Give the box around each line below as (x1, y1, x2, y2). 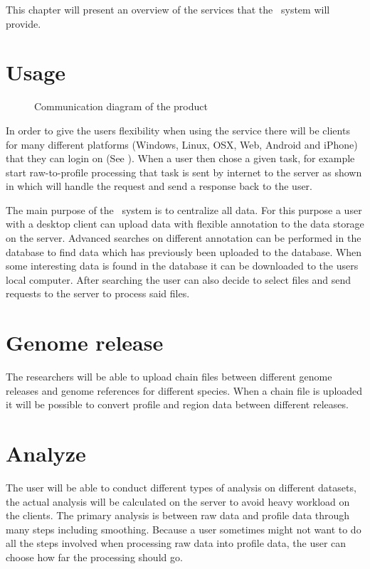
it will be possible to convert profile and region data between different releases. (6, 397, 349, 412)
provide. (6, 16, 41, 31)
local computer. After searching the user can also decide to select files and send (6, 272, 351, 287)
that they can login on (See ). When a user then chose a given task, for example (6, 151, 355, 166)
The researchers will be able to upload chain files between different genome (6, 369, 332, 384)
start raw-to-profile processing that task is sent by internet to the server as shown (6, 164, 362, 179)
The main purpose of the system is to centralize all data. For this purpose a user (6, 202, 362, 217)
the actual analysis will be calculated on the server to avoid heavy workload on (6, 494, 350, 509)
